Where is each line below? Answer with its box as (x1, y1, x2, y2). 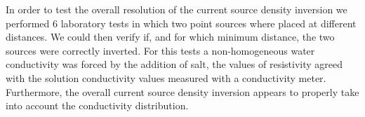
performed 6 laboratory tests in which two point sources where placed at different (6, 15, 357, 30)
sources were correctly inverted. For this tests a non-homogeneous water (6, 43, 315, 57)
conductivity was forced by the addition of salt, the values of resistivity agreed (6, 57, 343, 71)
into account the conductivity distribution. (6, 98, 189, 113)
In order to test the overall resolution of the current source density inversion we (6, 2, 347, 16)
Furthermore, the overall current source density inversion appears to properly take (6, 84, 359, 99)
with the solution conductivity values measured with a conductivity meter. (6, 70, 326, 85)
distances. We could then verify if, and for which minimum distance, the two (6, 29, 335, 44)
